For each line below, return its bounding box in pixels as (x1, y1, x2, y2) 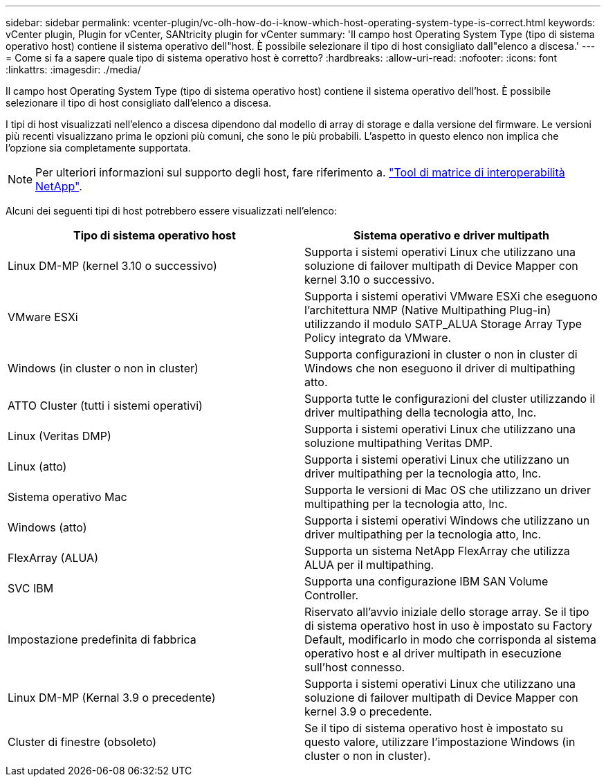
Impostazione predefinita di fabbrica (8, 633, 196, 646)
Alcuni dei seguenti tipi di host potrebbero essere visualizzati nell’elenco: (6, 205, 337, 217)
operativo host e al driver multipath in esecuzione (304, 646, 562, 660)
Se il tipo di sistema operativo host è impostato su (304, 721, 563, 735)
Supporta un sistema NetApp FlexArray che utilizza (304, 544, 570, 558)
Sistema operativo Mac (8, 490, 127, 504)
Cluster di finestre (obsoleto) (8, 735, 157, 749)
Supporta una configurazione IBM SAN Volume (304, 574, 549, 588)
